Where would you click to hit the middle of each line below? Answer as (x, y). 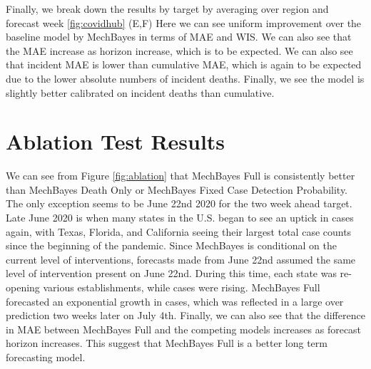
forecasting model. (46, 357)
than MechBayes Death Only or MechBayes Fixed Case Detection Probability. (177, 189)
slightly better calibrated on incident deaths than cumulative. (140, 92)
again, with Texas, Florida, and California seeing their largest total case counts (179, 231)
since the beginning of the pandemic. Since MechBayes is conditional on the (171, 245)
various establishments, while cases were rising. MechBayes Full (182, 287)
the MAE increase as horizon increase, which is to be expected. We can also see (179, 50)
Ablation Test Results (116, 141)
